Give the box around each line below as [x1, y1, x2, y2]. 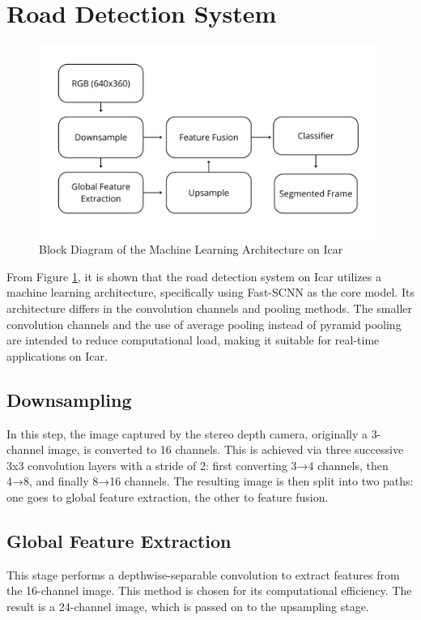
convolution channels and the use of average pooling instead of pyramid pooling [6, 315, 402, 332]
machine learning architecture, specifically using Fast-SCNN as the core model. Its [6, 284, 415, 301]
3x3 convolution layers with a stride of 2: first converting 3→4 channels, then [6, 456, 389, 473]
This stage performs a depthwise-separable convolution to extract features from [6, 566, 400, 583]
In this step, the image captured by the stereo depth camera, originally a [6, 425, 368, 442]
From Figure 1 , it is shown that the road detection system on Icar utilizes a [6, 267, 381, 284]
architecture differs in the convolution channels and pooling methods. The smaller [6, 300, 412, 316]
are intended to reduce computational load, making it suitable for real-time [6, 331, 380, 348]
